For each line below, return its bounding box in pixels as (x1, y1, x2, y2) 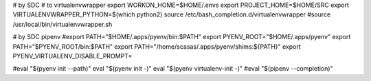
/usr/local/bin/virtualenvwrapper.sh (12, 20, 113, 28)
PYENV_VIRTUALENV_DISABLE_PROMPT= (12, 51, 133, 60)
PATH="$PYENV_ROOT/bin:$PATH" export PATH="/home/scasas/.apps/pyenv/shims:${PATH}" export (12, 42, 302, 51)
